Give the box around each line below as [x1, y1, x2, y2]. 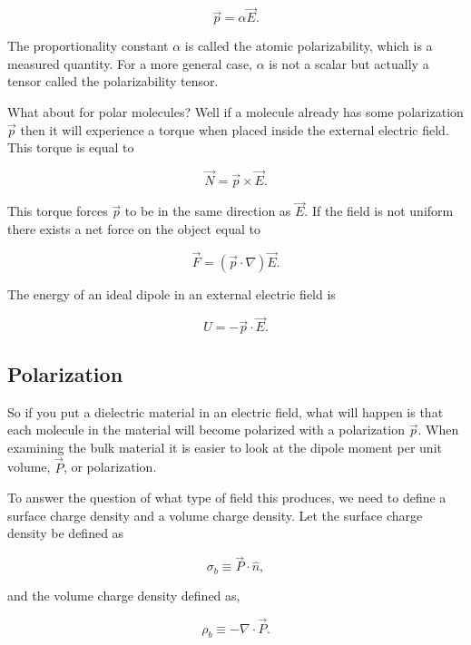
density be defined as [7, 523, 124, 542]
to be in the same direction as [124, 201, 291, 220]
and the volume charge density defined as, [7, 585, 240, 604]
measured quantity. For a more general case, [7, 54, 252, 73]
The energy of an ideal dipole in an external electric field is [7, 284, 336, 303]
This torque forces [7, 201, 108, 220]
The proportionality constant [7, 36, 169, 55]
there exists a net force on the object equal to [7, 219, 261, 238]
